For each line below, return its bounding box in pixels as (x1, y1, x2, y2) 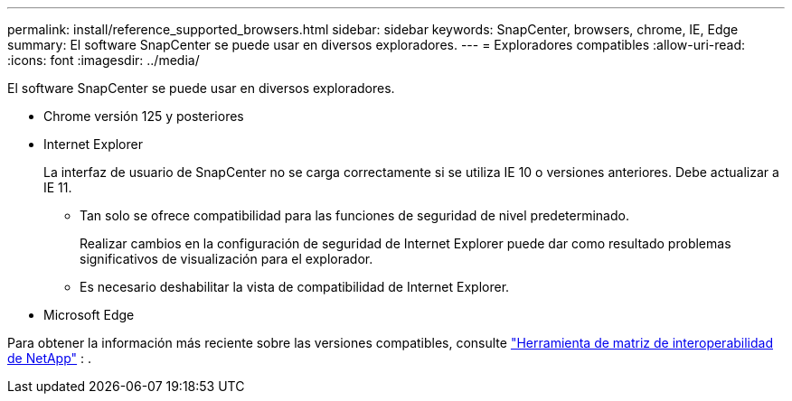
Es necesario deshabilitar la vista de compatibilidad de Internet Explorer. (80, 279, 510, 294)
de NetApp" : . (7, 350, 92, 366)
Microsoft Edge (43, 307, 135, 322)
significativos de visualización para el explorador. (80, 251, 373, 266)
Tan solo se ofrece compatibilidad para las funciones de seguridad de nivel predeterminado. (80, 208, 629, 223)
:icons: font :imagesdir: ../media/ (7, 52, 200, 68)
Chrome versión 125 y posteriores (43, 108, 244, 124)
